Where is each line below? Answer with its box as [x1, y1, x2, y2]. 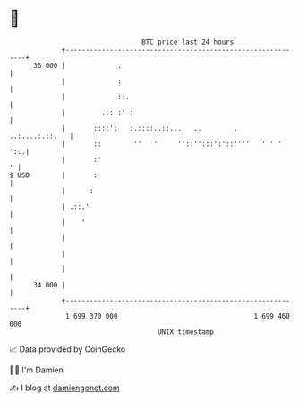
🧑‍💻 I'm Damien [9, 364, 64, 375]
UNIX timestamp [157, 327, 215, 337]
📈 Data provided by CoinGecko [9, 344, 126, 355]
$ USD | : [9, 170, 98, 180]
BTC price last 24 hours [141, 38, 235, 47]
